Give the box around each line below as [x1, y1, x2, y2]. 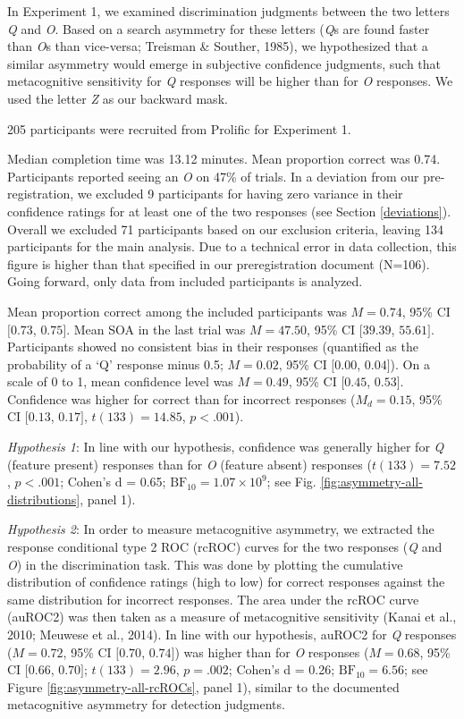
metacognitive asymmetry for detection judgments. [7, 695, 285, 714]
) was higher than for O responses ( [174, 642, 369, 661]
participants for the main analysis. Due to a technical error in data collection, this [7, 237, 457, 256]
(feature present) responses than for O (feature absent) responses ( [7, 454, 372, 473]
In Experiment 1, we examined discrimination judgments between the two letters [7, 2, 450, 20]
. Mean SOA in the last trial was [66, 319, 246, 338]
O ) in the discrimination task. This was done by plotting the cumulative [7, 554, 403, 573]
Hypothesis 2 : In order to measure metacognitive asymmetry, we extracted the [7, 520, 434, 538]
